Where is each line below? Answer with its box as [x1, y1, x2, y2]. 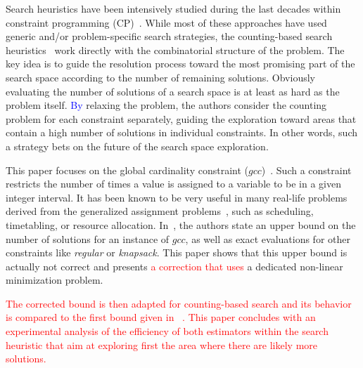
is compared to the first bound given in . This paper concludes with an [6, 310, 316, 324]
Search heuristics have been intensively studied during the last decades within [6, 1, 341, 15]
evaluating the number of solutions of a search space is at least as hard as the [6, 84, 340, 98]
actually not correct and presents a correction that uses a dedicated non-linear [6, 258, 343, 273]
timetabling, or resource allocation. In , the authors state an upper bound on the [6, 217, 356, 232]
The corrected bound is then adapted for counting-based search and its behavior [6, 296, 352, 310]
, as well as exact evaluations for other [185, 231, 350, 246]
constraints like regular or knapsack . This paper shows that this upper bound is [6, 245, 348, 260]
